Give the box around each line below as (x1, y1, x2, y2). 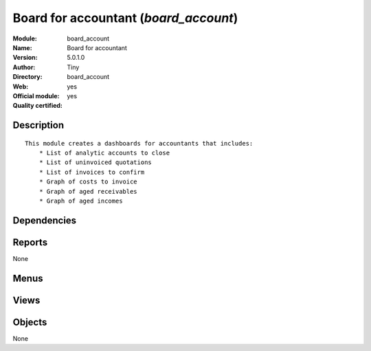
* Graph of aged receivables (38, 188, 137, 195)
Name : (12, 43, 32, 52)
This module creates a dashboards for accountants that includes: (25, 139, 254, 147)
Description (12, 120, 65, 131)
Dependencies (12, 214, 77, 226)
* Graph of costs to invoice (38, 178, 137, 185)
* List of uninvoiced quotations (38, 159, 153, 166)
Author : (12, 63, 36, 71)
